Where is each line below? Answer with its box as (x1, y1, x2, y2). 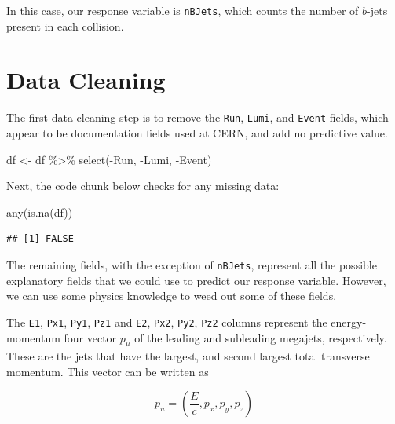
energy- (331, 313, 367, 330)
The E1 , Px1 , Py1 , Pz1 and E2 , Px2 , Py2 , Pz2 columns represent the (6, 313, 327, 330)
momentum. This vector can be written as (6, 363, 209, 379)
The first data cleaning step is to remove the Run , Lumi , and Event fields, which (6, 109, 389, 126)
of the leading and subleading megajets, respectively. (134, 329, 387, 345)
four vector (64, 329, 117, 345)
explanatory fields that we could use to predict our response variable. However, (6, 272, 386, 288)
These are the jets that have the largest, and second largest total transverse (6, 348, 370, 364)
